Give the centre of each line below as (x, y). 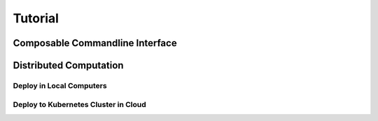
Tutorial (36, 18)
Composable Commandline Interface (95, 43)
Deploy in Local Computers (60, 85)
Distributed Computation (68, 65)
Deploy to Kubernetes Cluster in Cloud (79, 104)
